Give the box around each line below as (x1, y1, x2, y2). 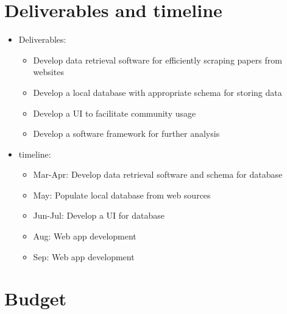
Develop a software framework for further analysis (33, 127, 220, 140)
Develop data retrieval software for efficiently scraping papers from (33, 53, 282, 66)
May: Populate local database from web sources (33, 188, 211, 201)
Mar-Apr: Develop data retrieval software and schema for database (33, 168, 283, 181)
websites (33, 65, 64, 78)
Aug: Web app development (33, 230, 136, 243)
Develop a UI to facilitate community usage (33, 106, 196, 119)
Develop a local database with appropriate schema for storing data (33, 86, 282, 98)
